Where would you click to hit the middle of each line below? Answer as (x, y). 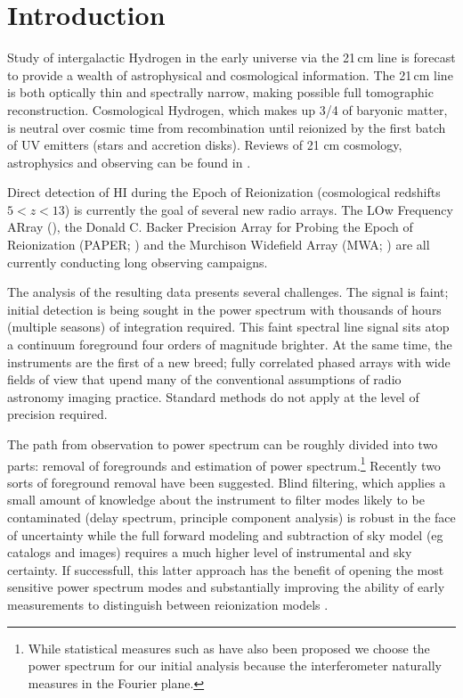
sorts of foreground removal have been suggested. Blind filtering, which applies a (227, 482)
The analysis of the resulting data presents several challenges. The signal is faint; (228, 292)
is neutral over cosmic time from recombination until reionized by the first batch (227, 127)
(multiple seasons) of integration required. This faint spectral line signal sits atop (228, 327)
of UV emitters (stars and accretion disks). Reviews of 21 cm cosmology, (205, 145)
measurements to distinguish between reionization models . (168, 604)
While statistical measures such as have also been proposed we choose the (229, 648)
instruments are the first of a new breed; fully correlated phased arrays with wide (229, 361)
